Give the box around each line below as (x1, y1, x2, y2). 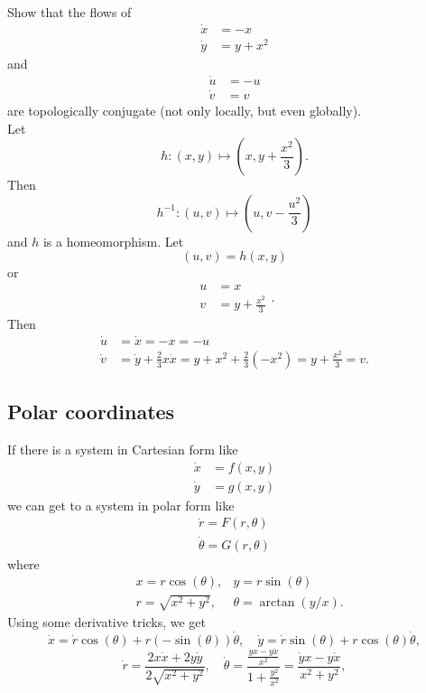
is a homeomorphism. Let (42, 231, 184, 250)
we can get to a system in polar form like (7, 495, 235, 514)
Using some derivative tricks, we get (7, 612, 206, 631)
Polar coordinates (7, 398, 175, 426)
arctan (259, 596, 295, 610)
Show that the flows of (7, 3, 132, 21)
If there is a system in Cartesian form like (7, 440, 238, 459)
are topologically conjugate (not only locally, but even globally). (7, 101, 362, 120)
